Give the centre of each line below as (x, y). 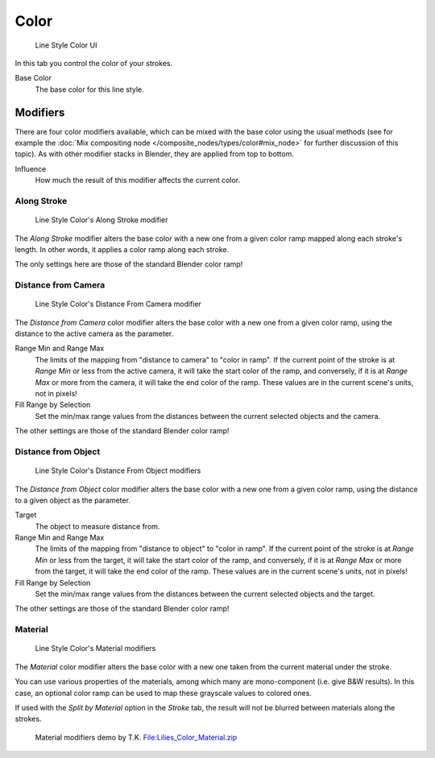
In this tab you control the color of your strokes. (94, 63)
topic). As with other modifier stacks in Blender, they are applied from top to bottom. (154, 154)
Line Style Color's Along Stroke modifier (101, 220)
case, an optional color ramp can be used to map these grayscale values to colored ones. (163, 693)
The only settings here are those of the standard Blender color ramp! (129, 264)
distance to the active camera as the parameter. (94, 333)
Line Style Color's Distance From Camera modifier (118, 304)
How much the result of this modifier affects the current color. (138, 180)
